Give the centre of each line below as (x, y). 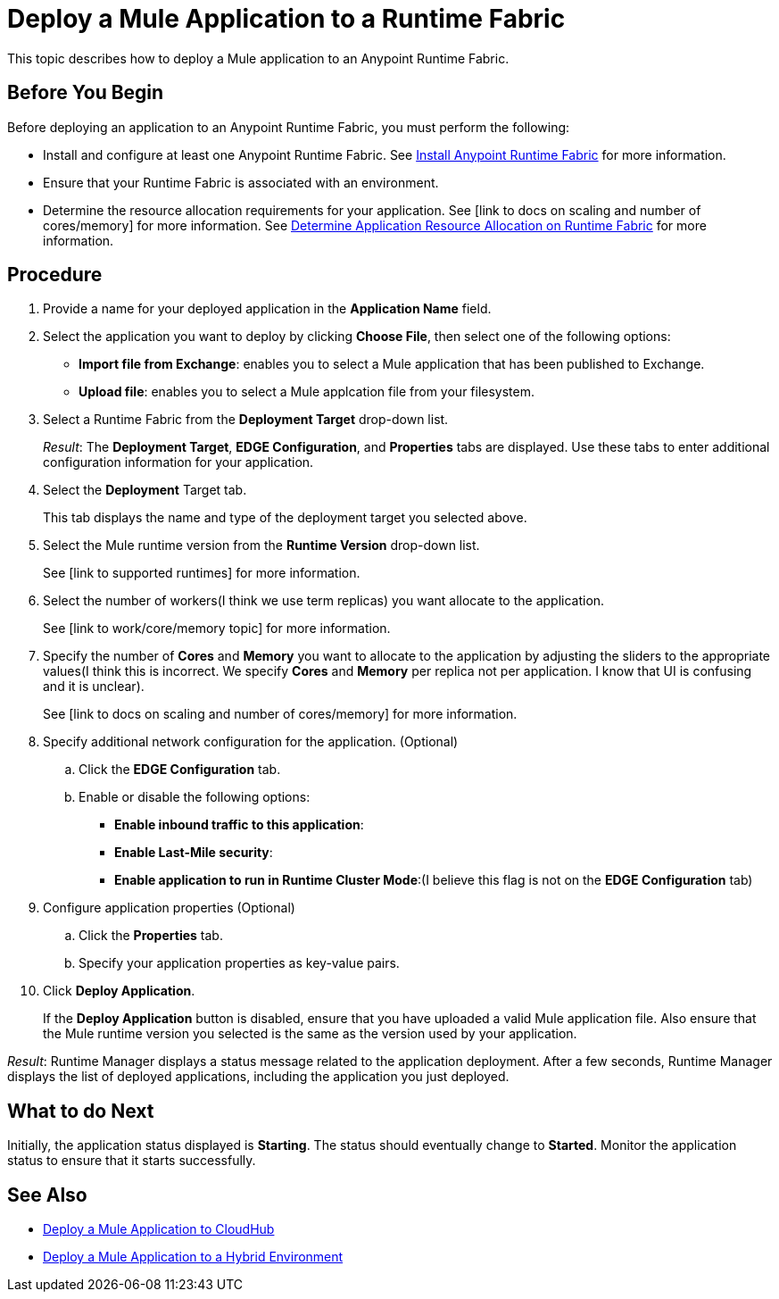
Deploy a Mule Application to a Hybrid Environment (193, 1257)
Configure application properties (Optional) (169, 908)
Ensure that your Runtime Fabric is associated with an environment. (241, 182)
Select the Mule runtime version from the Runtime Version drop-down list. (261, 545)
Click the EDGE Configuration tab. (180, 770)
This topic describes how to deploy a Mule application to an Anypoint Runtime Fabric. (258, 58)
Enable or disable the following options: (195, 797)
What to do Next (81, 1111)
